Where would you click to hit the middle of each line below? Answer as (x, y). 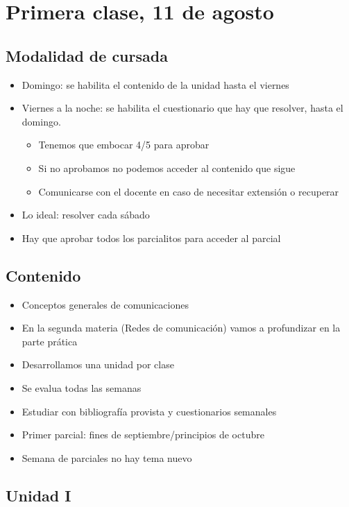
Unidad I (39, 495)
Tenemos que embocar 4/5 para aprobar (124, 145)
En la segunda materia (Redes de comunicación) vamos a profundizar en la (181, 328)
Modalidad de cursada (87, 55)
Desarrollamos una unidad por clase (98, 364)
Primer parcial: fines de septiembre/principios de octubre (143, 435)
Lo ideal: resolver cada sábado (86, 215)
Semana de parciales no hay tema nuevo (107, 457)
